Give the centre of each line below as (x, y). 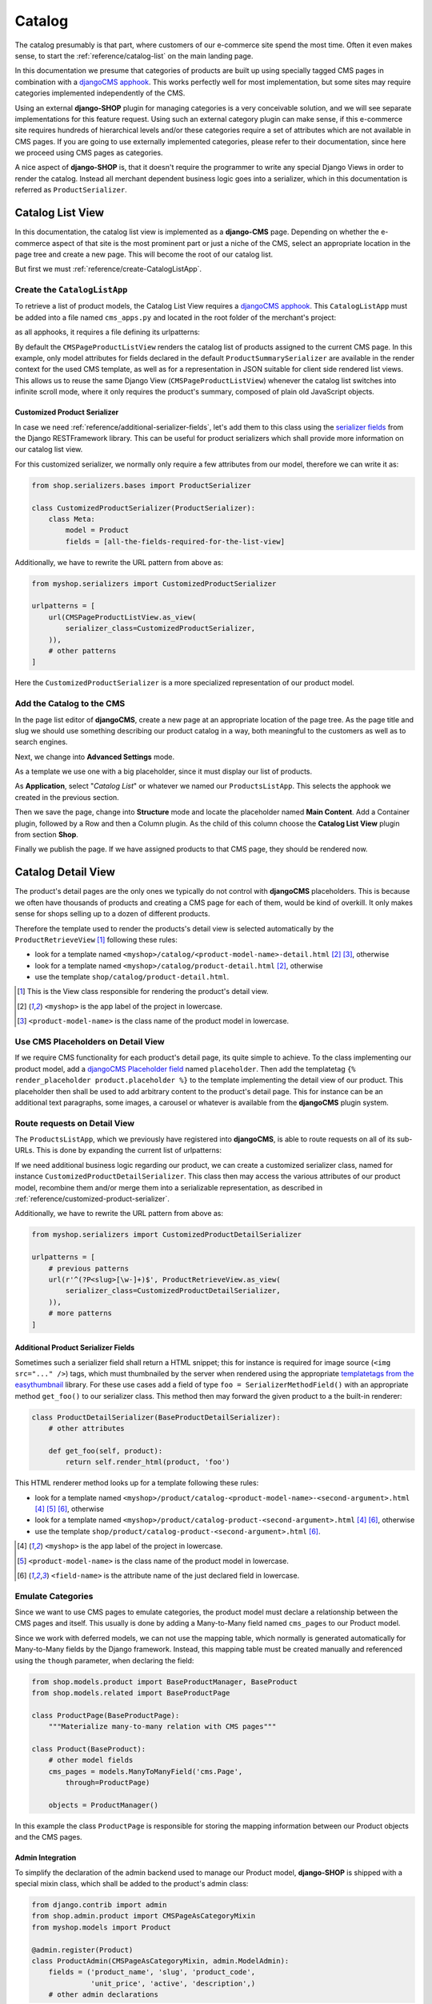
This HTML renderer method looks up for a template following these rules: (137, 1483)
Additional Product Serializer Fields (75, 1347)
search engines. (41, 742)
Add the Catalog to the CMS (70, 704)
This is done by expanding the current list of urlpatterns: (129, 1150)
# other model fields (91, 1760)
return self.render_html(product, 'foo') (148, 1462)
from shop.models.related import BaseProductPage (131, 1693)
